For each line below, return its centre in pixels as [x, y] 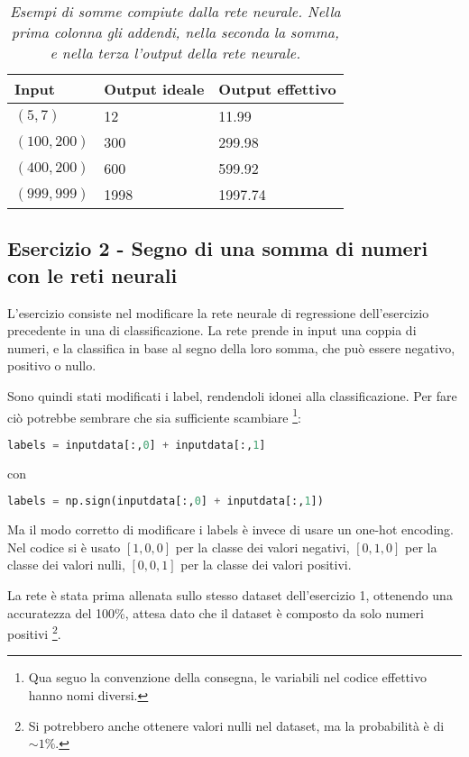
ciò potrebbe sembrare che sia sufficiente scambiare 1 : [154, 415]
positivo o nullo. [52, 365]
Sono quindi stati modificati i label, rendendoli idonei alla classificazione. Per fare [232, 395]
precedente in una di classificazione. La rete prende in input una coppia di [212, 330]
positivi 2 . [34, 632]
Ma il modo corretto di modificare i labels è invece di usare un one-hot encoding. [230, 529]
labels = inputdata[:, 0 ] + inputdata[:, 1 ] [137, 445]
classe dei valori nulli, [66, 565]
